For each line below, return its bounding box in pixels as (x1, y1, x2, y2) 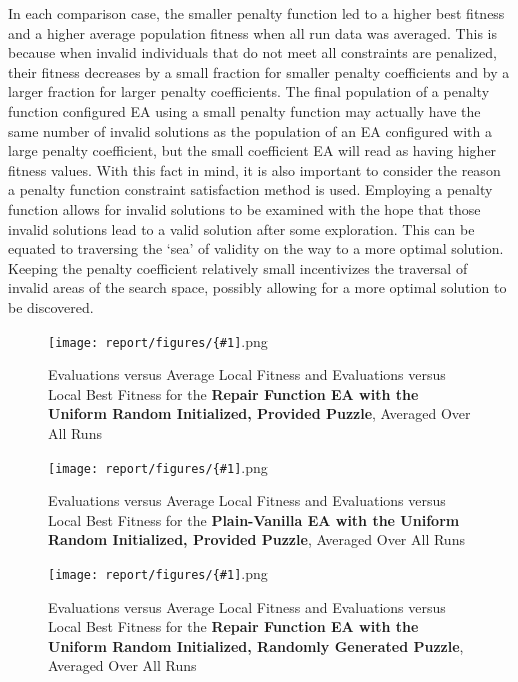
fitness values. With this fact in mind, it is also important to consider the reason (8, 159, 501, 180)
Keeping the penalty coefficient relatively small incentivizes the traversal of (8, 257, 468, 278)
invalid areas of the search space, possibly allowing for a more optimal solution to (8, 277, 507, 298)
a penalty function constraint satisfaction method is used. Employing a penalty (8, 179, 493, 200)
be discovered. (8, 296, 94, 317)
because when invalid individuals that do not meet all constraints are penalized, (8, 42, 497, 63)
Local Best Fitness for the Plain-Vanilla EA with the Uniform (48, 509, 460, 530)
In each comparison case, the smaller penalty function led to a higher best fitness (8, 3, 505, 23)
